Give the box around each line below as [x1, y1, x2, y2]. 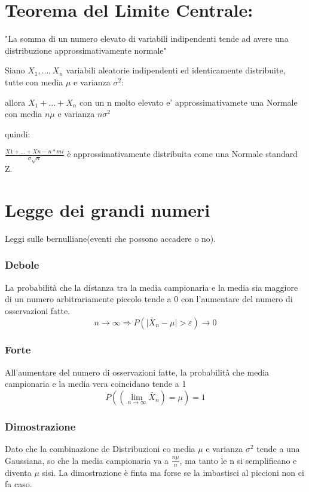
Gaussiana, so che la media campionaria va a [5, 454, 169, 466]
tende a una [256, 442, 300, 455]
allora [5, 96, 26, 108]
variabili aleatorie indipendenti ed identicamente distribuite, [66, 64, 286, 76]
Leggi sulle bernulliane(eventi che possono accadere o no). [5, 232, 216, 244]
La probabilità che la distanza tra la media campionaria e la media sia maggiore [5, 281, 298, 293]
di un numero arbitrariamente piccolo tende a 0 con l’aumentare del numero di [5, 293, 293, 305]
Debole [5, 257, 39, 272]
